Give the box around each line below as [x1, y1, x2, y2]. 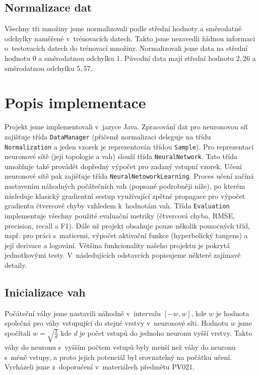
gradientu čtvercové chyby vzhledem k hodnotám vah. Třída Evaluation [5, 200, 230, 211]
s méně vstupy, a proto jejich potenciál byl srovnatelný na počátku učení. [5, 351, 232, 362]
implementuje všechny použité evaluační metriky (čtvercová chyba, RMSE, [5, 210, 235, 220]
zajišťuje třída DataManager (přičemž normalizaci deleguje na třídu [5, 131, 211, 141]
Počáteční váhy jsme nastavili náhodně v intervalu [5, 308, 161, 318]
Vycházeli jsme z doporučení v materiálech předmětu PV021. [5, 361, 195, 372]
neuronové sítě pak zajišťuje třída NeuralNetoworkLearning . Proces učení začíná [5, 171, 254, 181]
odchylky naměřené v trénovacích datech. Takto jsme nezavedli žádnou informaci [5, 33, 255, 43]
